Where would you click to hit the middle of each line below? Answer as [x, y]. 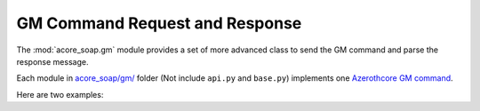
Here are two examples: [60, 94]
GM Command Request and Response [159, 23]
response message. [52, 61]
